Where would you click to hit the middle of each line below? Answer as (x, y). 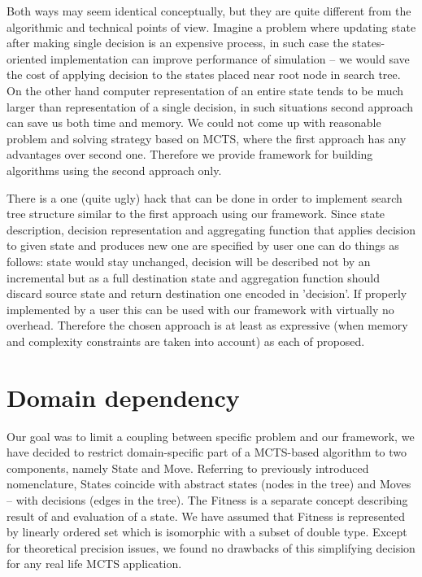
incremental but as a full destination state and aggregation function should (193, 277)
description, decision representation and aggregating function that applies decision (211, 229)
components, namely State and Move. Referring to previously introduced (188, 468)
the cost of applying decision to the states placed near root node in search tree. (204, 74)
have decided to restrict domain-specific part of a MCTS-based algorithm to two (207, 452)
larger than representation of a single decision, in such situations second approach (210, 106)
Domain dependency (123, 397)
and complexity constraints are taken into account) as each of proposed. (186, 341)
